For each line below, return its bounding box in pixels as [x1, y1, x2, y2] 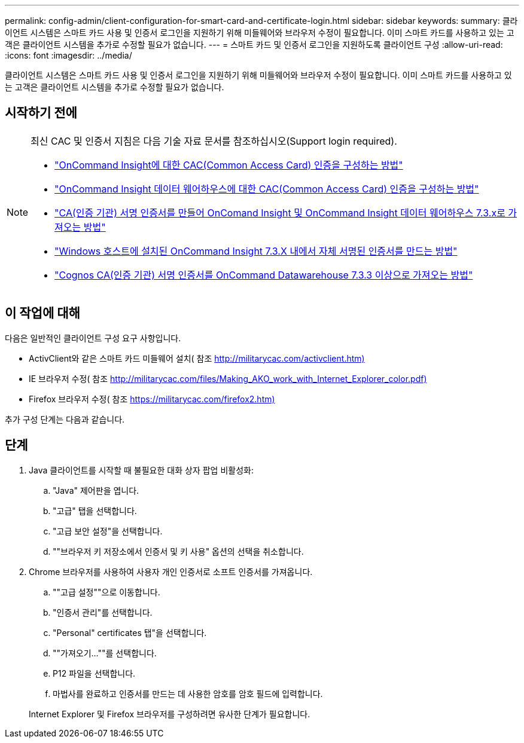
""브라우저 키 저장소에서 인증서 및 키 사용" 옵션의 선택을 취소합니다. [53, 546, 304, 557]
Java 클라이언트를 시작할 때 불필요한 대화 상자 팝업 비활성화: [29, 464, 254, 475]
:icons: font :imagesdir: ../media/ [5, 50, 132, 60]
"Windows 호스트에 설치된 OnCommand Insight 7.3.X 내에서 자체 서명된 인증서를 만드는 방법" [54, 244, 458, 257]
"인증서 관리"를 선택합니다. [53, 607, 153, 617]
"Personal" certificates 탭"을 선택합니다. [53, 627, 207, 638]
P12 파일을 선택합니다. [53, 668, 136, 678]
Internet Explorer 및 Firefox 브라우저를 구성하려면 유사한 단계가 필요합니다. [29, 708, 310, 719]
